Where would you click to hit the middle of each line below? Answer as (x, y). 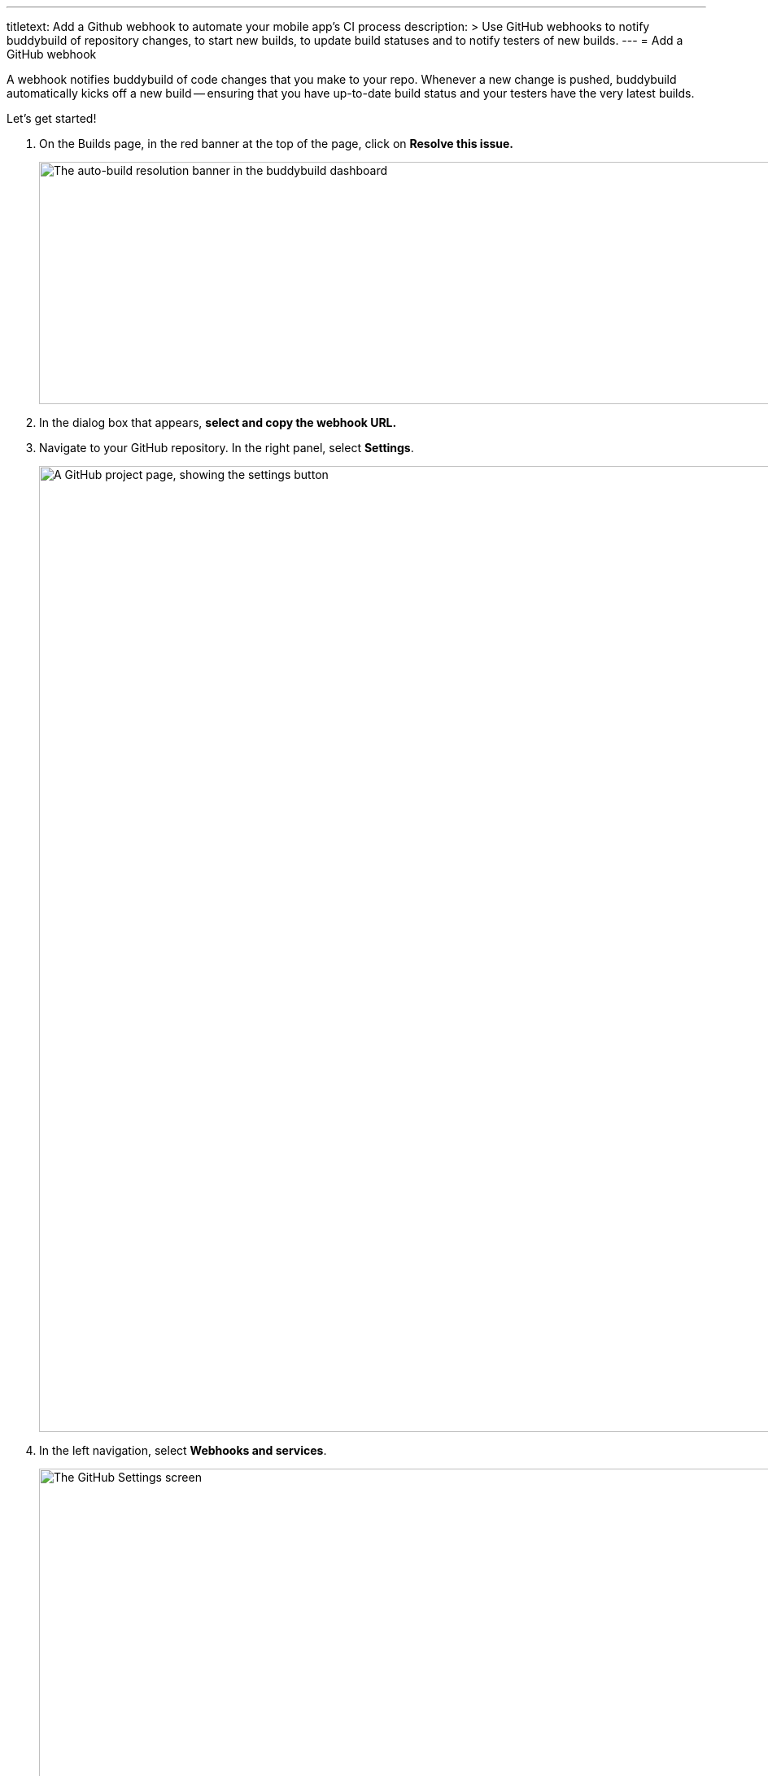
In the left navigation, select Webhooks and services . (183, 1450)
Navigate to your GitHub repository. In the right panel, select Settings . (227, 448)
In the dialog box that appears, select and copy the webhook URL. (218, 422)
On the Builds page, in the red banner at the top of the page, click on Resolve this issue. (277, 144)
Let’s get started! (52, 118)
